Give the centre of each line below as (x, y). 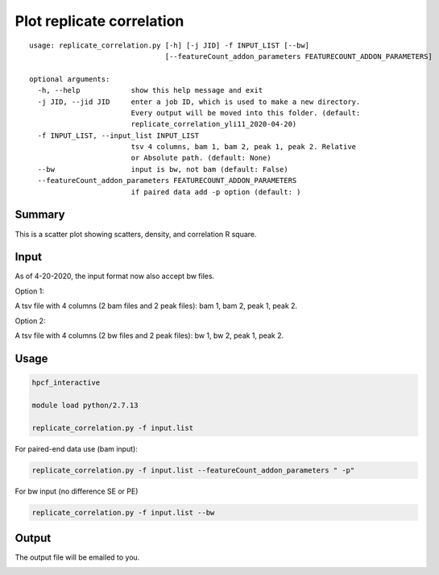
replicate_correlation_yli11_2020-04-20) (214, 124)
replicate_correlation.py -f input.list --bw (123, 512)
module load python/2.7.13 (85, 405)
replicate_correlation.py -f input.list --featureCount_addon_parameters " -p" (193, 470)
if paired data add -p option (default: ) (216, 192)
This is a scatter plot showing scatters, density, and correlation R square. (136, 234)
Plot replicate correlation (99, 21)
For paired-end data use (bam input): (77, 448)
